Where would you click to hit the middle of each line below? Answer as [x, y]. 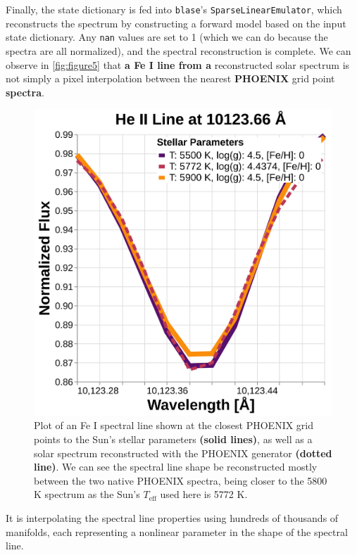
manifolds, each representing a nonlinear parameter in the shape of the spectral [177, 531]
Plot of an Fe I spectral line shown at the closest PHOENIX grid [174, 425]
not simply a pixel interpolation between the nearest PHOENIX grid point [170, 78]
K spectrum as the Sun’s [87, 494]
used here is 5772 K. [204, 494]
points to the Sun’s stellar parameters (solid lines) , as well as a [173, 439]
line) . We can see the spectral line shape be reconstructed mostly [176, 467]
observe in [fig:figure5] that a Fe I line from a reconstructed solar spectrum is [178, 64]
